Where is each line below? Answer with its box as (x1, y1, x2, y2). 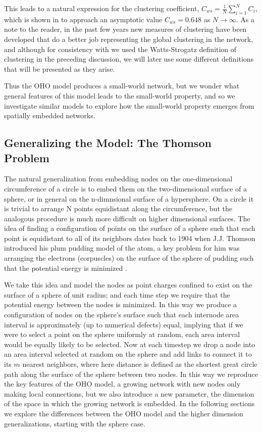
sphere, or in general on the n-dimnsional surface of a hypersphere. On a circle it (4, 193, 254, 204)
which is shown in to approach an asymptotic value (4, 14, 163, 24)
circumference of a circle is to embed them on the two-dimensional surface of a (4, 183, 247, 194)
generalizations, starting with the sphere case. (4, 418, 145, 428)
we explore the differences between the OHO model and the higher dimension (4, 408, 243, 418)
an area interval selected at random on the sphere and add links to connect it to (4, 349, 252, 359)
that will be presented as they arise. (4, 63, 115, 74)
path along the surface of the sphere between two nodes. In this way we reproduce (4, 368, 258, 379)
